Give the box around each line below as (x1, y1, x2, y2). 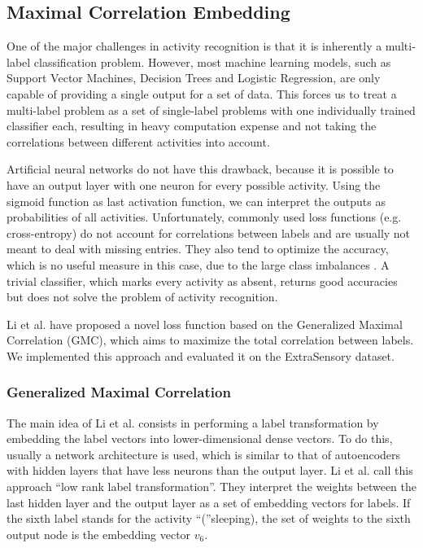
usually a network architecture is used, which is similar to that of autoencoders (7, 445, 401, 463)
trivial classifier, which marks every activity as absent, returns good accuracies (7, 272, 398, 289)
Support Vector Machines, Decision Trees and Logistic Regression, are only (7, 69, 381, 86)
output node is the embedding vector (7, 525, 191, 542)
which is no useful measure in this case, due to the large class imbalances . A (7, 256, 390, 273)
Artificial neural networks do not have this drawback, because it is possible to (7, 160, 394, 178)
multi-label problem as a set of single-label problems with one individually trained (7, 101, 416, 118)
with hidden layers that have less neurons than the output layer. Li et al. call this (7, 462, 413, 479)
